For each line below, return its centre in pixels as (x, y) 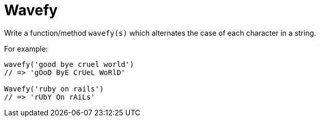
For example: (26, 49)
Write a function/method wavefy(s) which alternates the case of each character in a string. (160, 33)
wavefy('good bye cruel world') (69, 64)
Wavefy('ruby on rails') (54, 89)
